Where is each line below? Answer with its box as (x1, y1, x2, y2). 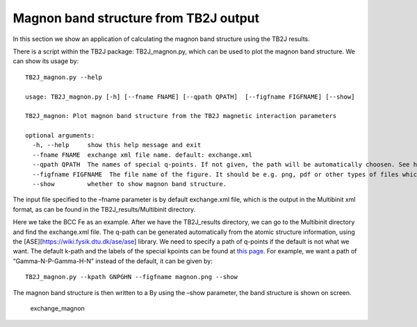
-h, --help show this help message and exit (32, 141, 202, 149)
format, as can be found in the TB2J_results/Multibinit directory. (13, 205, 196, 213)
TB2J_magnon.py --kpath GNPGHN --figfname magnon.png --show (25, 273, 238, 281)
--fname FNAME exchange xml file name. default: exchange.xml (32, 151, 253, 159)
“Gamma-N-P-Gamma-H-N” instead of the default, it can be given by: (13, 257, 213, 265)
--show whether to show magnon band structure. (32, 181, 227, 188)
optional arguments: (25, 132, 95, 140)
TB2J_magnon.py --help (25, 73, 103, 81)
